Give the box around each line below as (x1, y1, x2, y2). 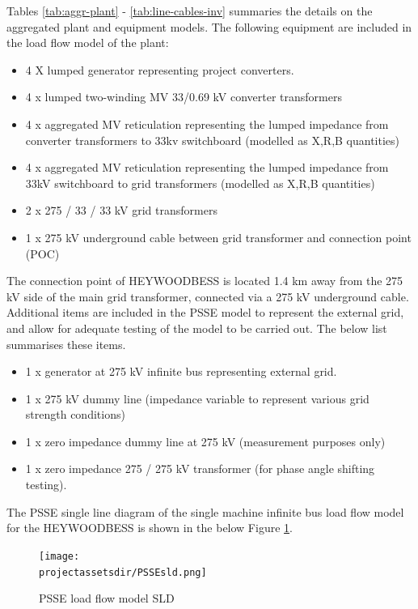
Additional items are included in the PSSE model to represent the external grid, (6, 304, 404, 321)
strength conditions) (25, 406, 125, 423)
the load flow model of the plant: (6, 34, 169, 51)
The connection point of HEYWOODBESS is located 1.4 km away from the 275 (6, 272, 403, 289)
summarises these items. (6, 335, 126, 352)
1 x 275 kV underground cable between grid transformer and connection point (25, 228, 412, 245)
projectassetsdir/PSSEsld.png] (39, 566, 207, 578)
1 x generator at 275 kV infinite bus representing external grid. (25, 363, 337, 380)
